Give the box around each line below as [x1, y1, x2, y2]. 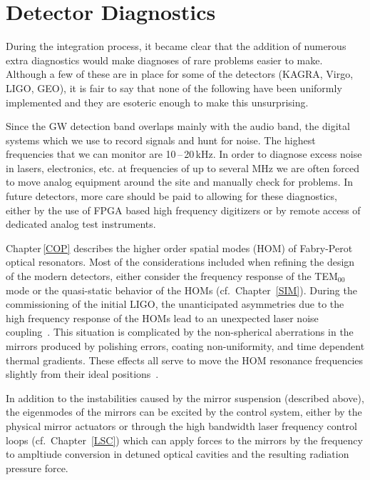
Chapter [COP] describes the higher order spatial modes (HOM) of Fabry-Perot [6, 240, 353, 255]
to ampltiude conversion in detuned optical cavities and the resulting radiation [6, 446, 349, 461]
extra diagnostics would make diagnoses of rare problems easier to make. [6, 52, 323, 67]
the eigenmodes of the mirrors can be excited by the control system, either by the [6, 404, 362, 419]
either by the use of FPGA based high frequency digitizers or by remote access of [6, 202, 361, 217]
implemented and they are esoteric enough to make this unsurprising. [6, 94, 309, 109]
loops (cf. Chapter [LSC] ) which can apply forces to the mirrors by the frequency [6, 432, 363, 447]
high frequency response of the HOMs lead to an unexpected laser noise [6, 310, 319, 325]
